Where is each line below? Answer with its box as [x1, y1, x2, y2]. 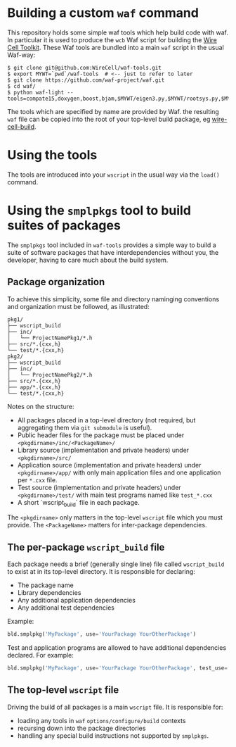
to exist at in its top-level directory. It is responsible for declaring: [7, 567, 195, 576]
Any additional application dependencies [17, 596, 136, 605]
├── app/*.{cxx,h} [7, 384, 61, 391]
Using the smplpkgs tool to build [7, 203, 192, 219]
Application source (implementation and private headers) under [17, 460, 202, 469]
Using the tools [7, 147, 98, 163]
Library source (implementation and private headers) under [17, 446, 190, 454]
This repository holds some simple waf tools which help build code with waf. [7, 28, 228, 37]
